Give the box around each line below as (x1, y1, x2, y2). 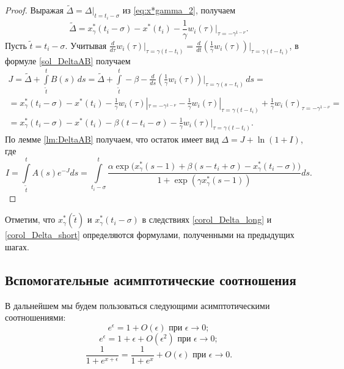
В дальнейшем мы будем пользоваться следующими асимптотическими (5, 299, 270, 311)
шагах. (5, 240, 29, 253)
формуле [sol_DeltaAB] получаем (5, 54, 131, 67)
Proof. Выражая (5, 4, 64, 17)
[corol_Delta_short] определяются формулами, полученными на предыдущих (5, 228, 295, 241)
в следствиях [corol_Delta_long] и (142, 213, 272, 226)
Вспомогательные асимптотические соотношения (5, 270, 296, 289)
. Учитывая (65, 39, 107, 51)
